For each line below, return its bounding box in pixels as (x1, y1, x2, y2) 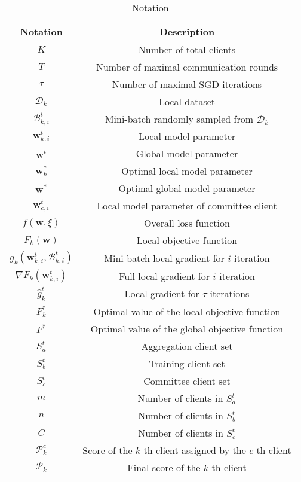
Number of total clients (138, 42, 236, 56)
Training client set (149, 356, 225, 370)
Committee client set (143, 373, 231, 388)
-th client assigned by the (140, 443, 246, 457)
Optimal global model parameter (118, 181, 256, 195)
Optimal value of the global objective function (90, 321, 284, 335)
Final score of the (127, 460, 201, 474)
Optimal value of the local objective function (93, 304, 281, 318)
